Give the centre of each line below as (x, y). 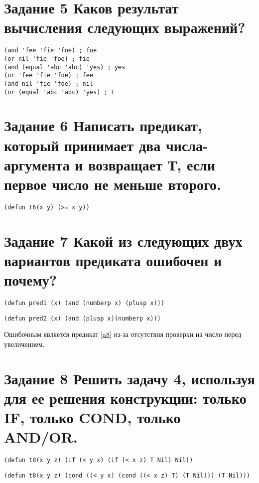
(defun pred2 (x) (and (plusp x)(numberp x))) (82, 318)
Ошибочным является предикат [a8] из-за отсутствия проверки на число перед (123, 334)
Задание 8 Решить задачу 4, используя (129, 378)
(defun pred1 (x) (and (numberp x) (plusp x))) (84, 303)
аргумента (37, 164)
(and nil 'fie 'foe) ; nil (49, 83)
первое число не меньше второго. (113, 184)
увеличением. (24, 344)
